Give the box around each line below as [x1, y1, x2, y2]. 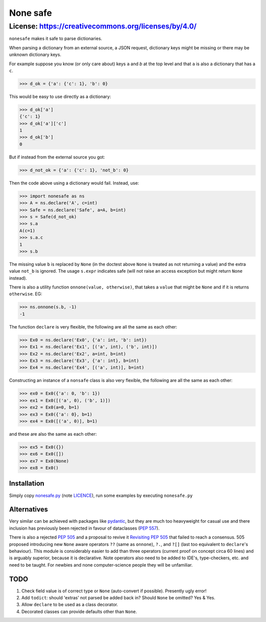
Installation [9, 479, 44, 488]
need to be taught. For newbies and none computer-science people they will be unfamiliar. [9, 562, 193, 568]
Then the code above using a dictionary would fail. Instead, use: [9, 180, 139, 186]
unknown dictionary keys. [9, 52, 62, 58]
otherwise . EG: [9, 291, 42, 297]
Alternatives [9, 505, 48, 514]
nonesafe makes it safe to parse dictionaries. [9, 36, 102, 41]
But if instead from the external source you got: [9, 154, 105, 160]
